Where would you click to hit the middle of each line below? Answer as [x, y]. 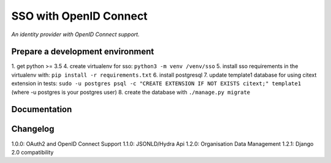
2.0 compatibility [32, 152]
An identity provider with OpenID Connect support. [75, 34]
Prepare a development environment [83, 52]
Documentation [42, 109]
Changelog [33, 129]
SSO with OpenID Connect [79, 16]
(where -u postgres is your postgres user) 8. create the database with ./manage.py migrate [131, 92]
